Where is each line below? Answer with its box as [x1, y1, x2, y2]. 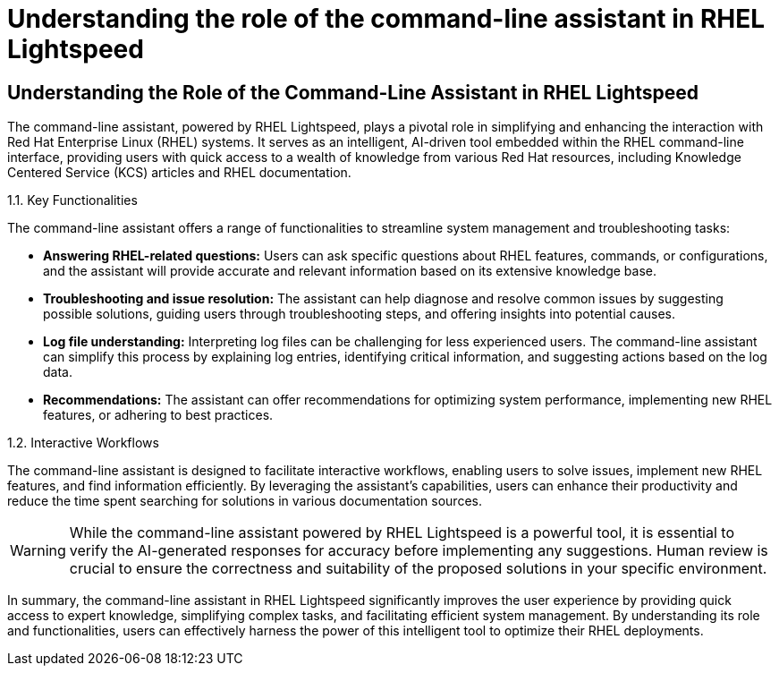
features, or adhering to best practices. [43, 407, 274, 423]
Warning [10, 541, 66, 560]
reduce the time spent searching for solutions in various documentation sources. [7, 493, 482, 509]
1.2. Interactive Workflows [7, 435, 159, 451]
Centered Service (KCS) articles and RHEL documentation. [7, 165, 351, 181]
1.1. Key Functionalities [7, 192, 138, 209]
